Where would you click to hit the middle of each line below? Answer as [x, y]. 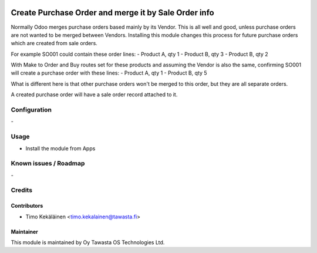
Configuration [31, 110]
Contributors [27, 206]
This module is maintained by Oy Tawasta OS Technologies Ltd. [88, 242]
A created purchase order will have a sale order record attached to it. [94, 95]
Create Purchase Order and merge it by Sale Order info [112, 13]
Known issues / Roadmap [48, 163]
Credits [21, 190]
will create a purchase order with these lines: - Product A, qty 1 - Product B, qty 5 [109, 73]
